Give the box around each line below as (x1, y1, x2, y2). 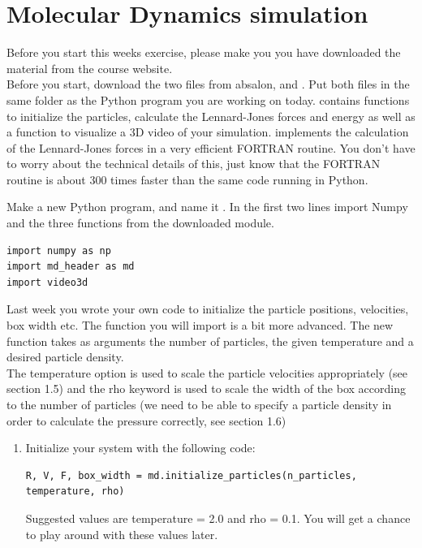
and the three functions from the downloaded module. (6, 214, 274, 231)
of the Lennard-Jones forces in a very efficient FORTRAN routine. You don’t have (6, 139, 416, 156)
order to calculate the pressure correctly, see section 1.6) (6, 412, 286, 429)
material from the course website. (6, 59, 173, 76)
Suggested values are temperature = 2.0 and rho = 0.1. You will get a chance (25, 509, 411, 526)
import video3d (6, 276, 88, 288)
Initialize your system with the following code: (25, 439, 256, 456)
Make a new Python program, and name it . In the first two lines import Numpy (6, 198, 408, 215)
